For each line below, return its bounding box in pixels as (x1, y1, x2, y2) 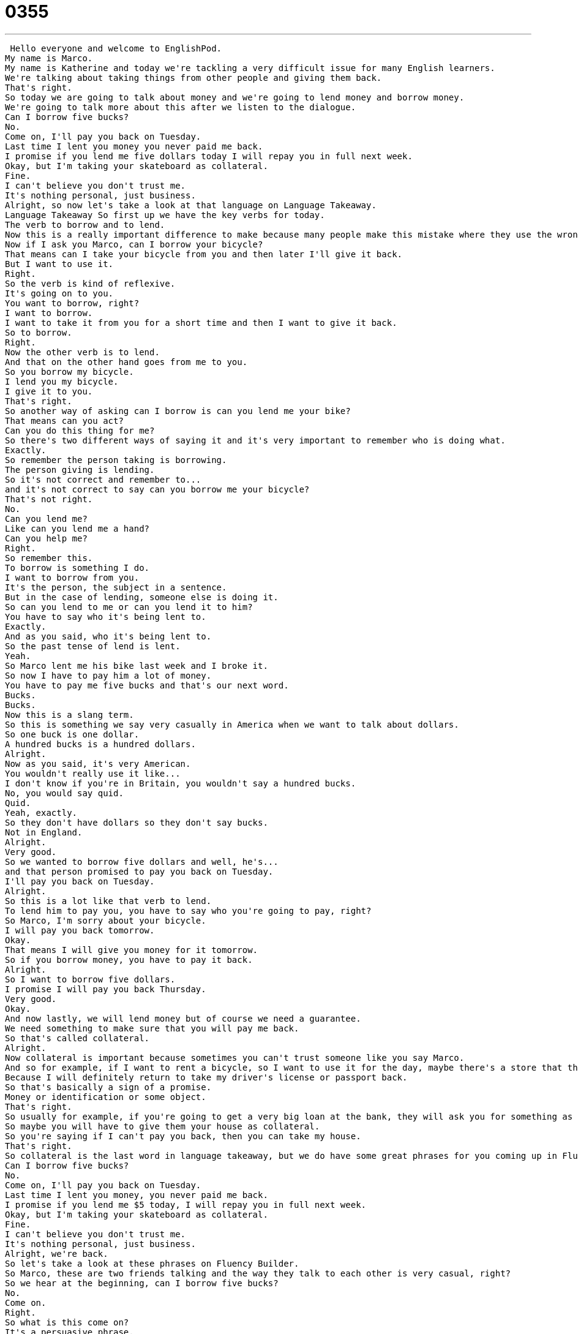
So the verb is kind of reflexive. (5, 278, 176, 288)
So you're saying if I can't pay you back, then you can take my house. (5, 1131, 361, 1141)
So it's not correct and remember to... (5, 474, 201, 484)
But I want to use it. (5, 258, 114, 269)
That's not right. (5, 494, 93, 504)
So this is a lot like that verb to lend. (5, 895, 212, 906)
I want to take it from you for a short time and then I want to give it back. (5, 317, 397, 328)
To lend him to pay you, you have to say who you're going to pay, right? (5, 905, 372, 916)
